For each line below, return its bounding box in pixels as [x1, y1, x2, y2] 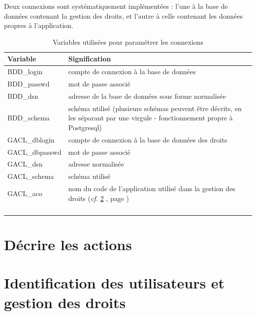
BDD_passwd [7, 79, 50, 89]
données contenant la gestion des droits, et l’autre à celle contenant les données [4, 10, 243, 21]
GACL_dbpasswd [7, 146, 62, 157]
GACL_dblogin [7, 134, 55, 144]
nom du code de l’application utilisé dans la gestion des [68, 183, 235, 194]
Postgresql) [68, 122, 102, 132]
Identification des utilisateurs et [4, 273, 225, 293]
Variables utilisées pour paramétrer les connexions [52, 36, 204, 47]
